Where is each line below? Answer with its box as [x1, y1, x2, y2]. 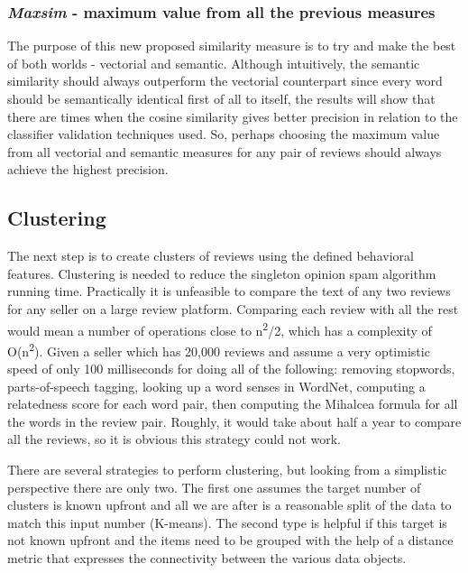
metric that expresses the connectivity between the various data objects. [7, 548, 407, 567]
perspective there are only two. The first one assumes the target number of [7, 477, 421, 496]
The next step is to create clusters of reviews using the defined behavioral [7, 246, 414, 265]
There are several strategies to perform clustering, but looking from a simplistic [7, 460, 447, 479]
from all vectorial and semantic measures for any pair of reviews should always [7, 142, 442, 161]
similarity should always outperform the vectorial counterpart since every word [7, 71, 443, 90]
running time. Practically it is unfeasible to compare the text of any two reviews [7, 282, 451, 300]
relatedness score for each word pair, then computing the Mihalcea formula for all [7, 394, 458, 413]
